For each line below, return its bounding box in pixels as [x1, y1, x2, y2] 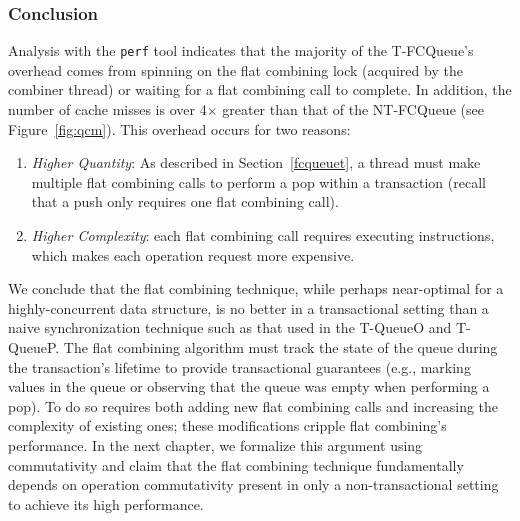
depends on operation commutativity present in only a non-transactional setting [8, 474, 499, 495]
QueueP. [8, 337, 60, 357]
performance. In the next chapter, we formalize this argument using [8, 434, 423, 455]
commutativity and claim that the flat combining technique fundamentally [8, 454, 464, 475]
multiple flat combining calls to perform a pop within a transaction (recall [31, 171, 486, 192]
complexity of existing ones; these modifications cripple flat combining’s [8, 415, 447, 436]
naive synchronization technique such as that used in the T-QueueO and [8, 317, 452, 338]
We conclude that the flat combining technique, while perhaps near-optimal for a [8, 278, 504, 299]
